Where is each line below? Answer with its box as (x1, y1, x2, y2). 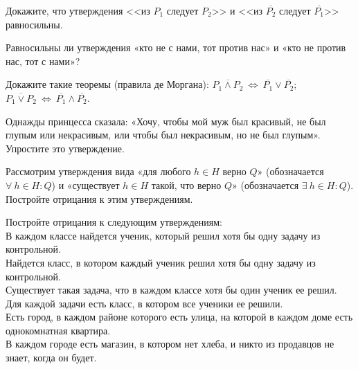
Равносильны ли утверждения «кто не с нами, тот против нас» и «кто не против (6, 40, 346, 55)
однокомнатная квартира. (6, 323, 111, 337)
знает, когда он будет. (6, 350, 97, 365)
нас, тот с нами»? (6, 53, 80, 68)
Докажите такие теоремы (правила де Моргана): (6, 77, 209, 91)
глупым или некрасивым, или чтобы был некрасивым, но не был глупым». (6, 127, 321, 142)
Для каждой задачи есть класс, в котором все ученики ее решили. (6, 296, 283, 310)
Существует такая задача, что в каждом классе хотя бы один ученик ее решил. (6, 282, 337, 297)
